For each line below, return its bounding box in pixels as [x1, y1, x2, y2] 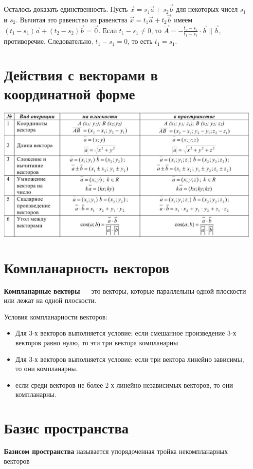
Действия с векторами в [4, 64, 158, 84]
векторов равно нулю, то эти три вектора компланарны [15, 338, 178, 348]
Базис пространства [4, 418, 129, 438]
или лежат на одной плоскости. [4, 295, 97, 305]
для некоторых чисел [176, 4, 238, 14]
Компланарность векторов [4, 257, 169, 277]
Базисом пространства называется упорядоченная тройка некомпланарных [4, 446, 228, 456]
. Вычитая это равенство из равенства [16, 15, 127, 25]
